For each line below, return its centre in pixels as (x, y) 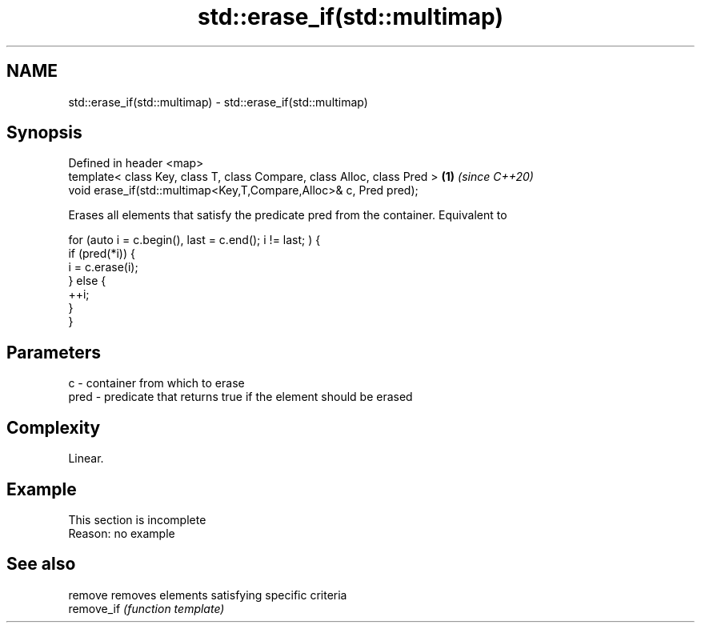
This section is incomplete (137, 519)
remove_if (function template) (146, 608)
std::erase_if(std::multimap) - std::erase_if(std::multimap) (218, 102)
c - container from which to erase (156, 383)
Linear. (86, 459)
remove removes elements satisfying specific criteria (208, 595)
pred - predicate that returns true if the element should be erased (240, 397)
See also (41, 564)
